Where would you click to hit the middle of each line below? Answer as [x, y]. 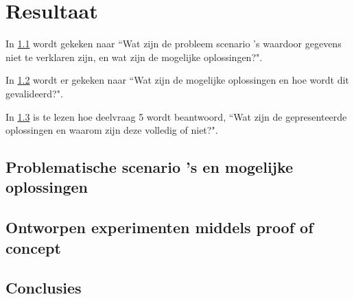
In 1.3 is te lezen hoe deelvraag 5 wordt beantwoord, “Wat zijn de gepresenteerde [176, 116]
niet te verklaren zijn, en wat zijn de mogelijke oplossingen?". [134, 57]
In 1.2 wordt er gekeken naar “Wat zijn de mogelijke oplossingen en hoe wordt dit [177, 80]
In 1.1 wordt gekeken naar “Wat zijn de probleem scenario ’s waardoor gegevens [174, 44]
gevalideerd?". [34, 93]
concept [33, 247]
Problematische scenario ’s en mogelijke [150, 167]
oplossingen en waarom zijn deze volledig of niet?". [112, 130]
